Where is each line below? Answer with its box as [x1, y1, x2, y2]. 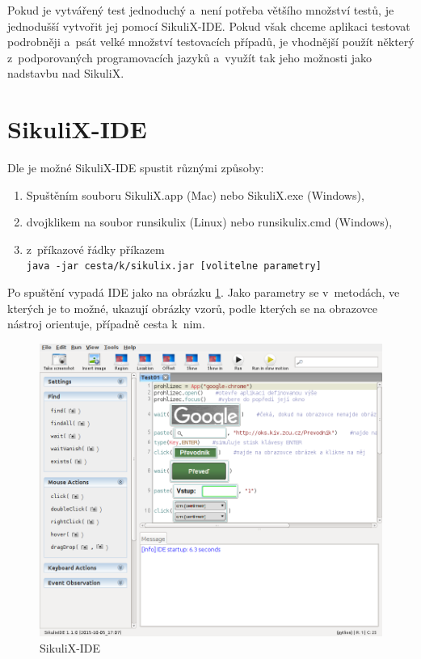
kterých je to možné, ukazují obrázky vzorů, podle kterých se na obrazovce [7, 299, 377, 316]
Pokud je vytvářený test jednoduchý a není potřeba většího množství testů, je [7, 2, 394, 18]
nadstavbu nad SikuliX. [7, 65, 124, 82]
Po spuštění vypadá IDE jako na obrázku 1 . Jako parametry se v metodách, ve [7, 284, 400, 301]
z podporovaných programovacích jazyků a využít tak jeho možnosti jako [7, 49, 372, 65]
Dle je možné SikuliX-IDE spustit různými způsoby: [7, 159, 264, 176]
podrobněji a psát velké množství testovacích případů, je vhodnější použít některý [7, 33, 415, 50]
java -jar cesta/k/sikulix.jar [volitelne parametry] [26, 260, 322, 272]
